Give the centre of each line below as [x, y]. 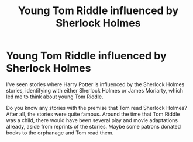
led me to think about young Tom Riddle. [55, 97]
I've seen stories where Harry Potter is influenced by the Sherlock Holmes [95, 84]
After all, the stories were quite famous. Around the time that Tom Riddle [93, 114]
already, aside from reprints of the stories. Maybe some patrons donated [94, 126]
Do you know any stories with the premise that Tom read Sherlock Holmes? [96, 108]
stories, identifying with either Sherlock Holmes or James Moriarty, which [94, 90]
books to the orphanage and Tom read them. [60, 133]
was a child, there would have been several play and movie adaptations [92, 120]
